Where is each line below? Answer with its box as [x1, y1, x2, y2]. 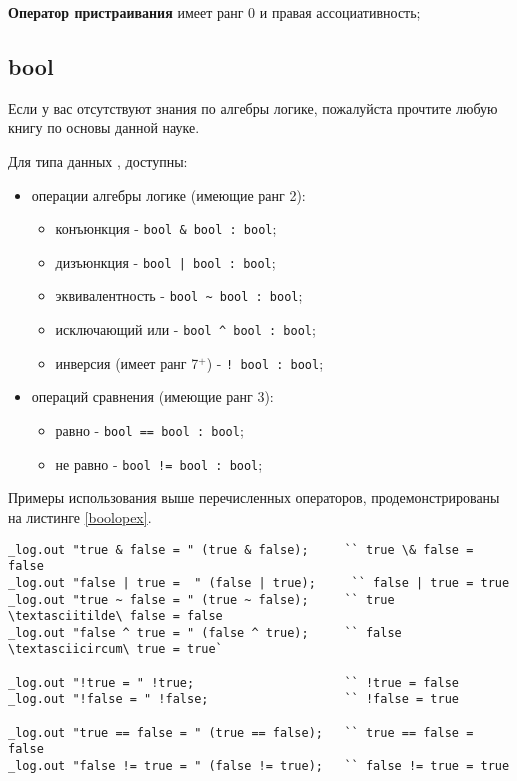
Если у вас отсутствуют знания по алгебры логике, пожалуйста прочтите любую [8, 97, 498, 118]
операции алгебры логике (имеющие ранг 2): [31, 184, 306, 205]
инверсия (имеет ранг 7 [55, 352, 199, 373]
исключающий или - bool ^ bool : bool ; [55, 319, 316, 340]
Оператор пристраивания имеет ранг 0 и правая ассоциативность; [8, 2, 421, 22]
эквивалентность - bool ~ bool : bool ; [55, 285, 303, 306]
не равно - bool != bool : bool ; [55, 453, 263, 474]
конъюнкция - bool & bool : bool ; [55, 218, 277, 239]
